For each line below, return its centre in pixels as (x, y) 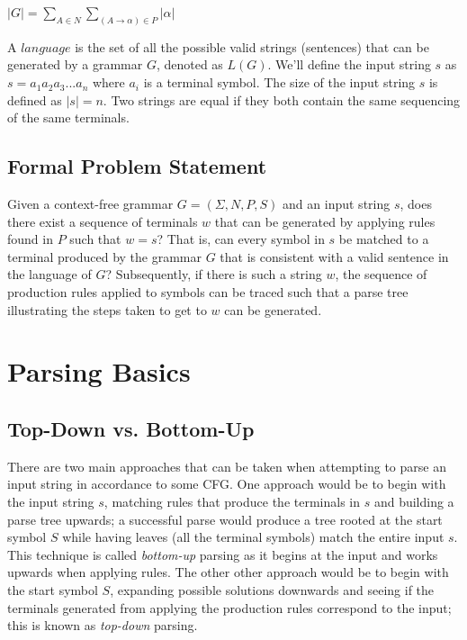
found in (30, 239)
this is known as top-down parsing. (103, 625)
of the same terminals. (68, 117)
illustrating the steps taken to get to (107, 309)
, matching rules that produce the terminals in (232, 501)
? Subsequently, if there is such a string (214, 274)
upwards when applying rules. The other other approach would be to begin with (228, 572)
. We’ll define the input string (349, 64)
